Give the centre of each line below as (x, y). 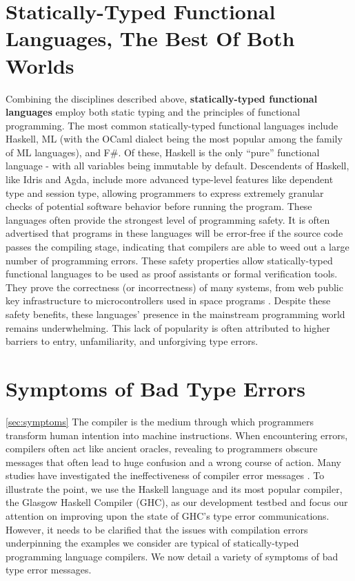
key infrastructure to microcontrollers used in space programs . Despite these (168, 300)
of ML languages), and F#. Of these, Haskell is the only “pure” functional (163, 152)
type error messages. (49, 570)
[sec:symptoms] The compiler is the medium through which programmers (160, 421)
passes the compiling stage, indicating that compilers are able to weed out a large (177, 247)
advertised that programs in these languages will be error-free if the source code (174, 233)
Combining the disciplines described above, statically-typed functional (162, 98)
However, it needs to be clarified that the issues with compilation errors (157, 529)
